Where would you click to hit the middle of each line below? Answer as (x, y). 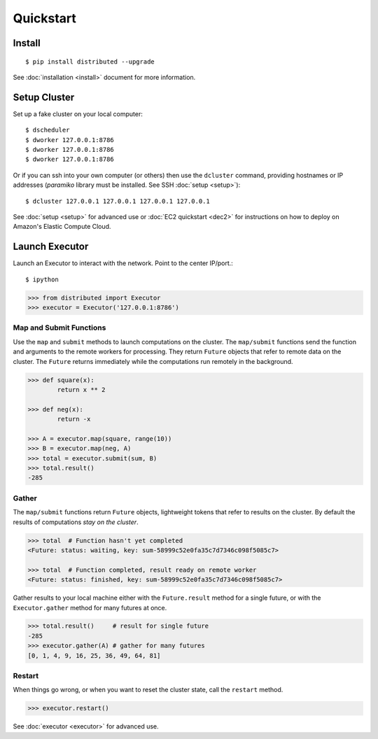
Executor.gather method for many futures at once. (90, 607)
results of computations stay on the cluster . (76, 522)
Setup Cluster (44, 97)
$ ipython (42, 279)
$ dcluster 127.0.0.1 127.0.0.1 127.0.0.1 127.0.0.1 (118, 201)
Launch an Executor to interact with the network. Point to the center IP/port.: (123, 263)
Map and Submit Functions (59, 328)
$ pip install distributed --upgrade (90, 62)
